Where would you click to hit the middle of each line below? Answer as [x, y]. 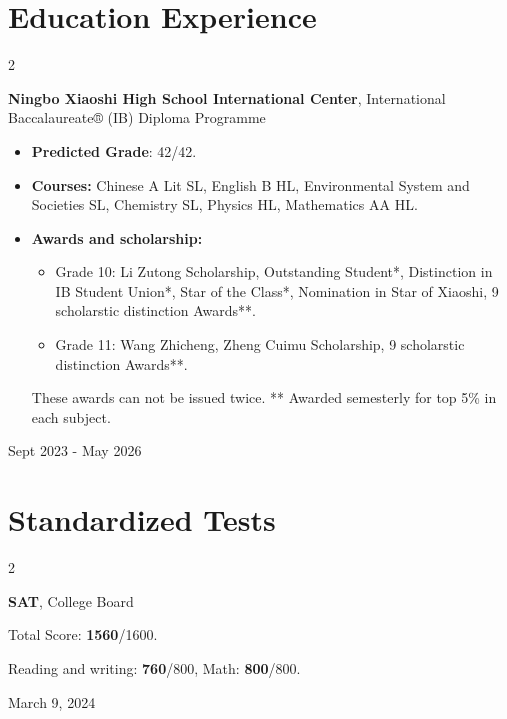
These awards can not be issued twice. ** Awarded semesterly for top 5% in [264, 397]
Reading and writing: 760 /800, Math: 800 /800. [154, 667]
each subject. [71, 416]
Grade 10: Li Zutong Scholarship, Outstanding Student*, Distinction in [274, 271]
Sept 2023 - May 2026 [75, 450]
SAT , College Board [71, 600]
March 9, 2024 [52, 701]
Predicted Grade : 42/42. [114, 150]
